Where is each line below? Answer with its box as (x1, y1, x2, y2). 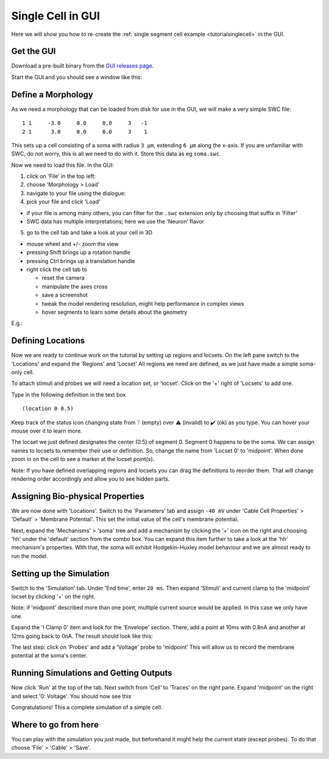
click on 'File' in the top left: (26, 172, 96, 180)
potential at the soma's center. (11, 652, 88, 659)
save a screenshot (41, 291, 88, 298)
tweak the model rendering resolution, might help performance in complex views (41, 300, 244, 307)
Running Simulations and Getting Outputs (11, 668, 173, 679)
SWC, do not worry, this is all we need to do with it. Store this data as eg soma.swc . (11, 150, 222, 158)
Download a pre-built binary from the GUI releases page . (11, 62, 154, 69)
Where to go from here (11, 719, 99, 730)
